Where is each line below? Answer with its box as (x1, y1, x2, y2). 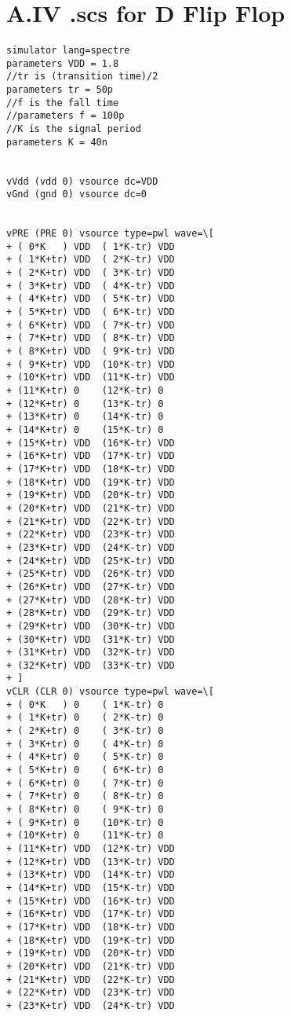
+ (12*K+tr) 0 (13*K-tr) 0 (6, 398, 164, 409)
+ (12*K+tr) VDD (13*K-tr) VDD (6, 856, 175, 867)
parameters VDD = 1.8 (6, 57, 119, 69)
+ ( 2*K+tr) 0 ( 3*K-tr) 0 (6, 725, 164, 737)
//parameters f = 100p (6, 110, 125, 122)
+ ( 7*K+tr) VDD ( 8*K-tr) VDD (6, 332, 175, 344)
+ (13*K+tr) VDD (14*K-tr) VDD (6, 869, 175, 881)
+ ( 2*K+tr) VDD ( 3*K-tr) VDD (6, 267, 175, 279)
